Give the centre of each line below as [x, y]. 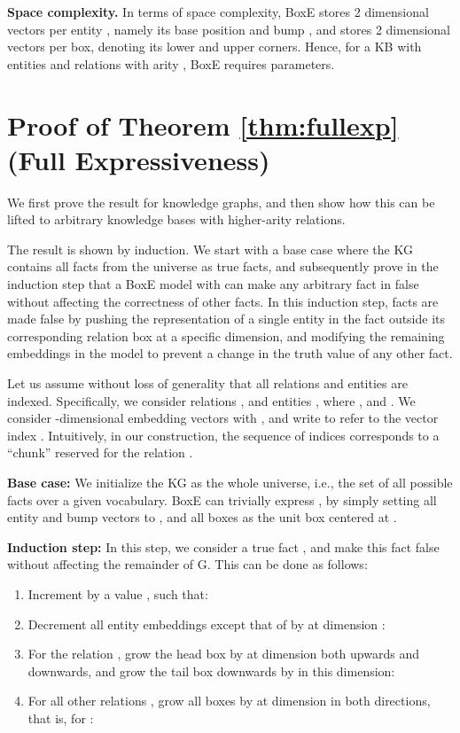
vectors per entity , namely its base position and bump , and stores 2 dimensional [229, 29]
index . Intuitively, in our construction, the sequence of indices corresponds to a [223, 435]
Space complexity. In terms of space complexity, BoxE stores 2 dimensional [218, 12]
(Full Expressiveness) [139, 159]
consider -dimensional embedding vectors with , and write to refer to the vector [223, 418]
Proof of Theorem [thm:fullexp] [203, 125]
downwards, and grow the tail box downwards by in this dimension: [211, 671]
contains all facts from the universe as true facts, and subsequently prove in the [223, 266]
